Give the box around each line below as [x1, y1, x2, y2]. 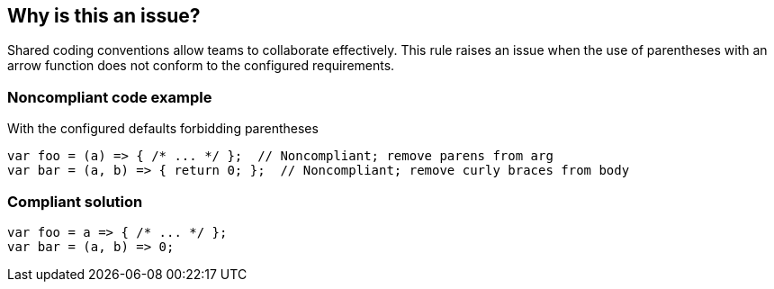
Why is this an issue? [7, 5, 201, 27]
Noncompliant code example [7, 87, 212, 106]
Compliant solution [7, 192, 143, 211]
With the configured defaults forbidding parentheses [7, 121, 319, 137]
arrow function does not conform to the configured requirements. [7, 58, 395, 74]
